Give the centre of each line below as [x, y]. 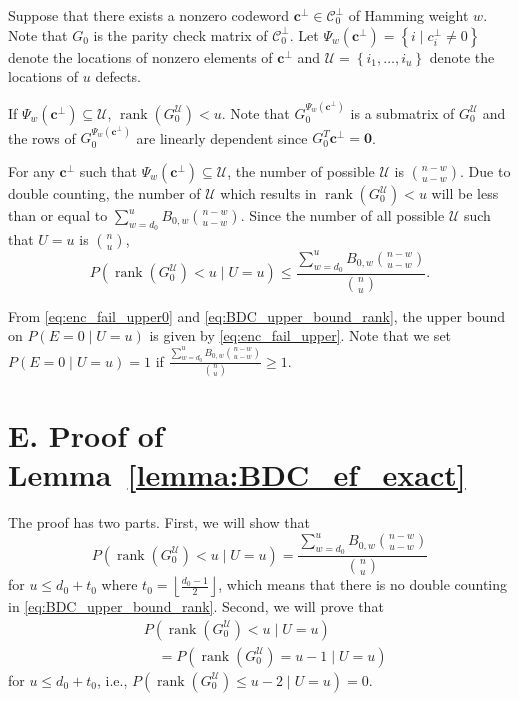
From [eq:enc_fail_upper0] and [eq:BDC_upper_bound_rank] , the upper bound [257, 315]
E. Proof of [86, 435]
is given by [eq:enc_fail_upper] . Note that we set [300, 335]
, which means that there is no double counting [363, 584]
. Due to [485, 171]
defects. [118, 76]
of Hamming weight [408, 15]
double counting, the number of [104, 193]
